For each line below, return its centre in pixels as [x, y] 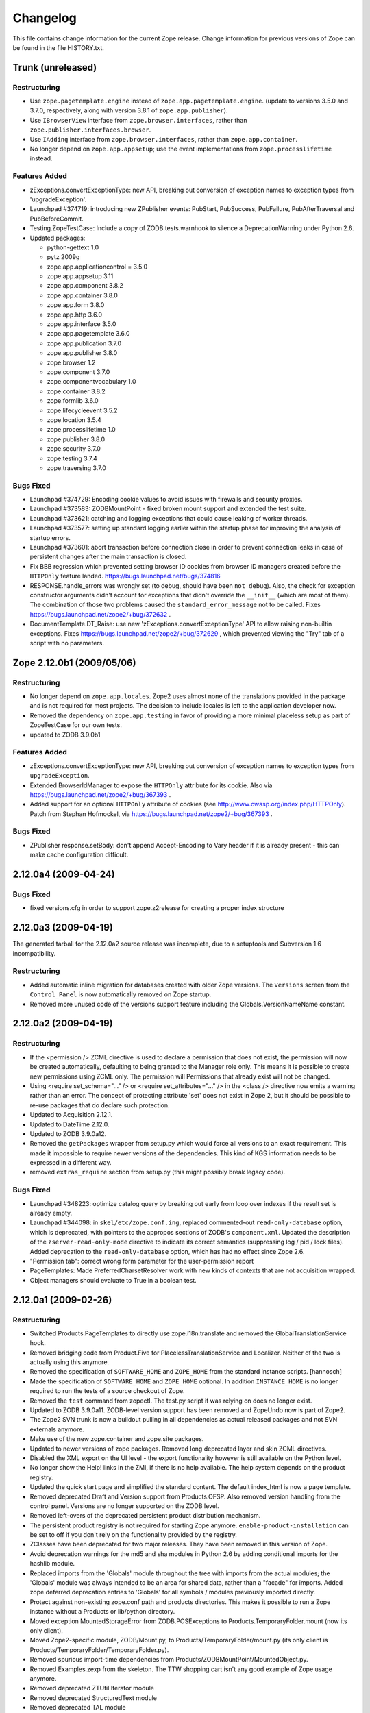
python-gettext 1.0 [73, 247]
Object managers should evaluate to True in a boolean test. [113, 1280]
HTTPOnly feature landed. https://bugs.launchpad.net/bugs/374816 [125, 576]
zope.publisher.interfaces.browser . [90, 130]
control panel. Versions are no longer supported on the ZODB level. [124, 1506]
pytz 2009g [63, 257]
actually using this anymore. [70, 1362]
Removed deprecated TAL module [78, 1708]
